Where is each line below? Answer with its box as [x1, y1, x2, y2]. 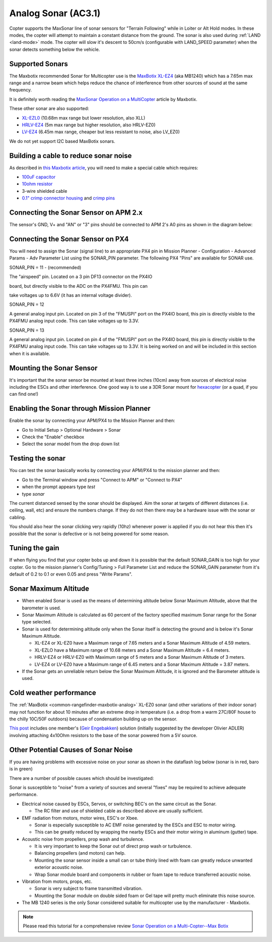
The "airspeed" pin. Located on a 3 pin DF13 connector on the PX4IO [9, 274, 153, 280]
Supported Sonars [9, 60, 68, 68]
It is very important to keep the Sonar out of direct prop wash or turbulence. [34, 843, 192, 849]
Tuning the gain [9, 544, 60, 552]
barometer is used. [22, 605, 61, 611]
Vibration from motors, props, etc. [22, 878, 93, 884]
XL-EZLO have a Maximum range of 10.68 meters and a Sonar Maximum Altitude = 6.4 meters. [34, 647, 230, 653]
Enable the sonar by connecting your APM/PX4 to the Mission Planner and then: [9, 417, 175, 424]
